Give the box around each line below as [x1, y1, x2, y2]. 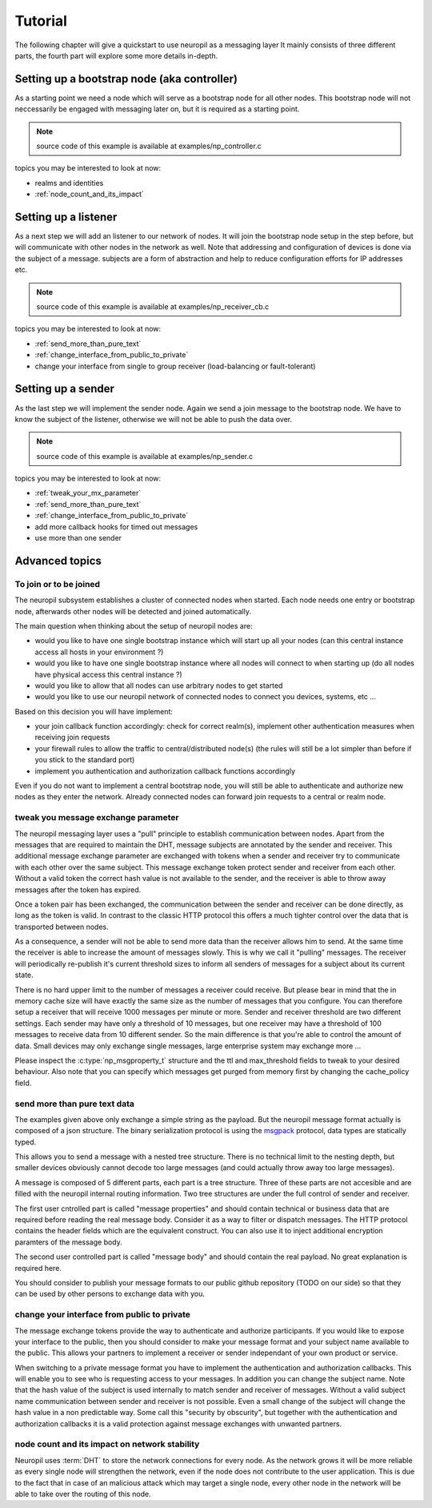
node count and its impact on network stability [14, 1438, 200, 1450]
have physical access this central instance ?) [34, 670, 183, 679]
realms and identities [34, 178, 104, 187]
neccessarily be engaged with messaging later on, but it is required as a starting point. [14, 104, 300, 114]
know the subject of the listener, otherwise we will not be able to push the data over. [14, 414, 292, 424]
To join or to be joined [14, 578, 100, 589]
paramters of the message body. [14, 1237, 123, 1247]
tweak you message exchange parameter [14, 812, 179, 823]
